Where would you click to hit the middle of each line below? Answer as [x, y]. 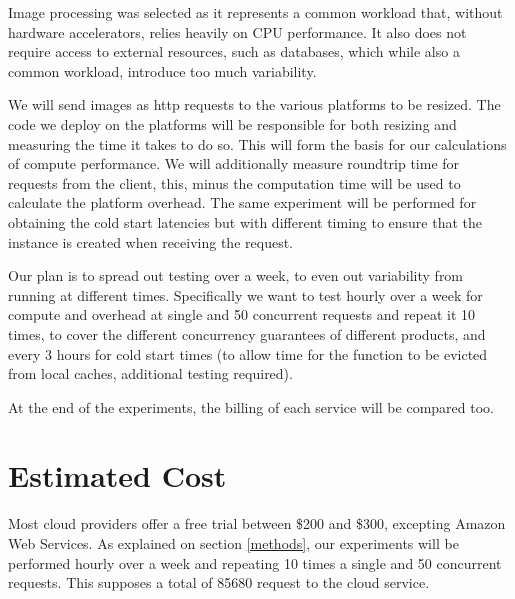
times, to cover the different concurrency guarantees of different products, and [247, 333]
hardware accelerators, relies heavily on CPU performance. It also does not [237, 31]
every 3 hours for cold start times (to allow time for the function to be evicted [248, 353]
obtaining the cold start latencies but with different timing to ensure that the [245, 221]
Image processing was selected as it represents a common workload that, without [255, 12]
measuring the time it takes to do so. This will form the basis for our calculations [257, 143]
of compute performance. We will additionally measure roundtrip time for [234, 163]
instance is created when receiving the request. [150, 241]
